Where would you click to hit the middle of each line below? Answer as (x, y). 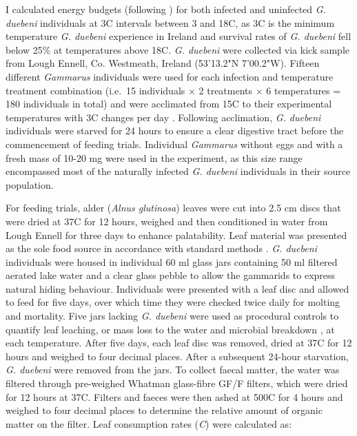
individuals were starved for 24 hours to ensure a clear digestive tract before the (175, 131)
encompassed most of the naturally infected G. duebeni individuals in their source (178, 171)
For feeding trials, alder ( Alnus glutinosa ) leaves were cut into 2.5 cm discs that (173, 208)
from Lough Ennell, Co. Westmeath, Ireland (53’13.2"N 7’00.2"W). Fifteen (163, 63)
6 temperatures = (304, 90)
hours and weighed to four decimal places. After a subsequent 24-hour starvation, (177, 356)
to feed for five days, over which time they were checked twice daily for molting (173, 302)
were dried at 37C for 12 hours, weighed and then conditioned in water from (167, 221)
